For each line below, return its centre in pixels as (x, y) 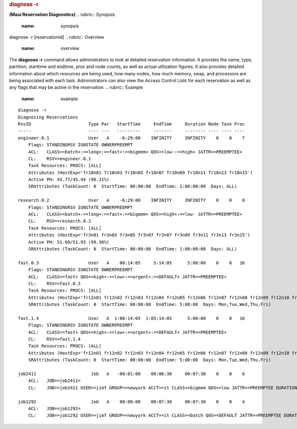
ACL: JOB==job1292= (54, 408)
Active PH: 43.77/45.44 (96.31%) (69, 180)
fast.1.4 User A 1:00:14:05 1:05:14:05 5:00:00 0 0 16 (131, 318)
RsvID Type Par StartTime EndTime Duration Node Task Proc (131, 124)
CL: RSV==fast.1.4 (54, 339)
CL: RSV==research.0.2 (60, 221)
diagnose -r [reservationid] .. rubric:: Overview (57, 37)
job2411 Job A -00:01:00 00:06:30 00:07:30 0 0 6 (131, 374)
